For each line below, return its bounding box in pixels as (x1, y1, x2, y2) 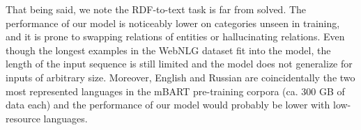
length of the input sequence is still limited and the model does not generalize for (6, 56, 353, 71)
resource (6, 111, 40, 125)
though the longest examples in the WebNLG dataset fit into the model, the (6, 42, 331, 57)
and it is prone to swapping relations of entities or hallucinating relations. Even (6, 29, 345, 44)
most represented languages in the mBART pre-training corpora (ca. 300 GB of (6, 83, 345, 98)
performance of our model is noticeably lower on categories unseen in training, (6, 15, 340, 30)
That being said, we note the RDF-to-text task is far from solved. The (6, 2, 307, 16)
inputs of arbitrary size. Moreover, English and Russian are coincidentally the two (6, 70, 355, 84)
